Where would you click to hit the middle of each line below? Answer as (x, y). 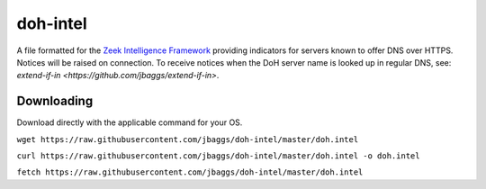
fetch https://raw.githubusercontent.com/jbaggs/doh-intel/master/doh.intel (190, 172)
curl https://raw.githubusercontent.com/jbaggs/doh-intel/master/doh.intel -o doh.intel (218, 156)
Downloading (55, 101)
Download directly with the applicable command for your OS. (130, 122)
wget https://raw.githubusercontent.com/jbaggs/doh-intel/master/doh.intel (188, 139)
